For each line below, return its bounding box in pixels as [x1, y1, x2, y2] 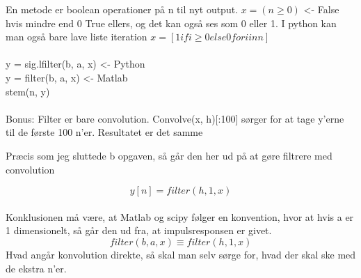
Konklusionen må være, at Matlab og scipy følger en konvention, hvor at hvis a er [6, 209, 354, 224]
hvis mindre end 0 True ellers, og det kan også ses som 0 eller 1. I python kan [6, 15, 337, 30]
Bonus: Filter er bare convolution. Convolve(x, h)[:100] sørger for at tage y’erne [6, 111, 344, 125]
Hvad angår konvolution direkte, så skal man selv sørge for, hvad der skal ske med [6, 247, 356, 261]
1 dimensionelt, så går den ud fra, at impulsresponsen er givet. [6, 223, 272, 238]
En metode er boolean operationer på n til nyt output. [6, 2, 239, 16]
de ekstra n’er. [6, 261, 67, 275]
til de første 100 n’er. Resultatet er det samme [6, 125, 203, 139]
